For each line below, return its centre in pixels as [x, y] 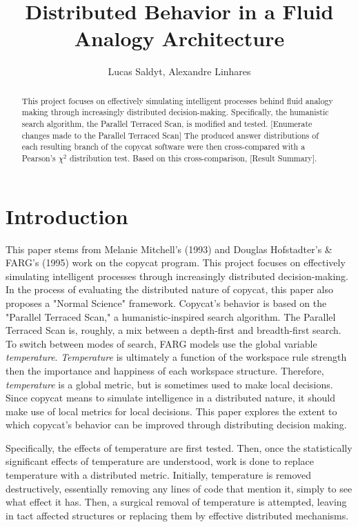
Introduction [67, 216]
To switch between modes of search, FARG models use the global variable [161, 343]
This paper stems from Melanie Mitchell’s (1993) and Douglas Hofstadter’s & [169, 249]
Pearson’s [39, 158]
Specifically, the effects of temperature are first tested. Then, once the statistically [179, 447]
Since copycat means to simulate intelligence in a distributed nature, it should [170, 398]
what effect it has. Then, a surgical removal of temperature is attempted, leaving [176, 502]
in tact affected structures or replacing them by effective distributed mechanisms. [177, 515]
